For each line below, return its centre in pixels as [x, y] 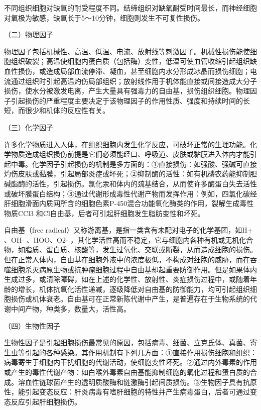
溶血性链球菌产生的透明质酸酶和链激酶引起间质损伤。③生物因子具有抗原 [137, 382]
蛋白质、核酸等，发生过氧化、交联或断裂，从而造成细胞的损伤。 [151, 249]
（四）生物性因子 [32, 325]
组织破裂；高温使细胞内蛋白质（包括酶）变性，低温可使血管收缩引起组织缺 [134, 61]
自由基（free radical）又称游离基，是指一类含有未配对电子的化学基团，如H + [128, 230]
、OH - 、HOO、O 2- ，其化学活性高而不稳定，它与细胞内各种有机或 [115, 239]
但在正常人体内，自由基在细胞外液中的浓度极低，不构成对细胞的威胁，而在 [127, 260]
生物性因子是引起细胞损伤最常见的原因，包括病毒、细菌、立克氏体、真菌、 [127, 342]
